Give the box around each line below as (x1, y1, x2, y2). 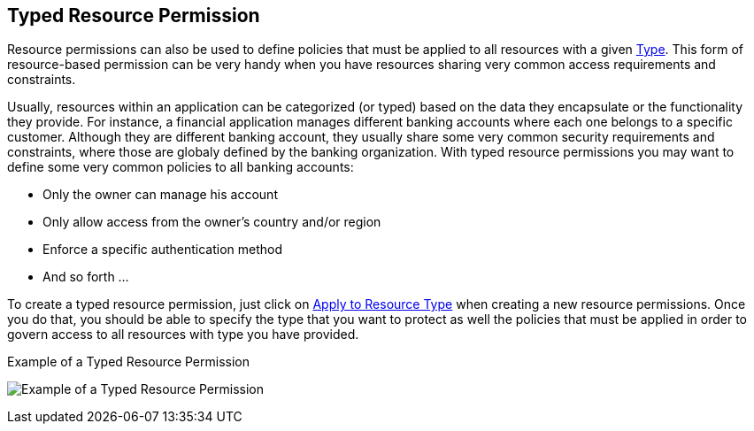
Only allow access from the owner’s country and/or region (42, 214, 381, 230)
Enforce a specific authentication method (42, 242, 283, 258)
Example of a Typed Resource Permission (7, 354, 250, 370)
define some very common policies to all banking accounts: (7, 159, 354, 175)
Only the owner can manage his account (42, 187, 278, 203)
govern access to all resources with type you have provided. (7, 327, 359, 342)
